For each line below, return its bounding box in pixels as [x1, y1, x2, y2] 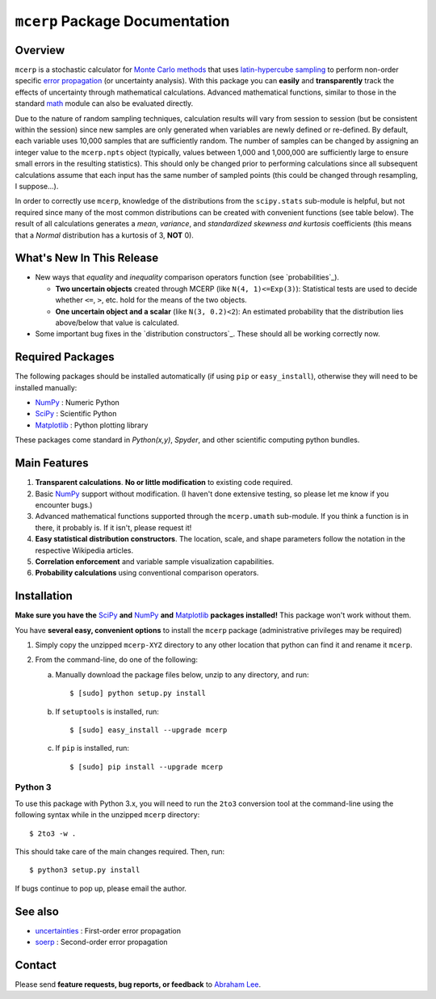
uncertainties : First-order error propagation [35, 925, 182, 935]
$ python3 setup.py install [29, 866, 140, 875]
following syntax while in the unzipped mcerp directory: [15, 810, 200, 820]
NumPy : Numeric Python [35, 398, 120, 407]
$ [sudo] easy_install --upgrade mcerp [69, 725, 228, 735]
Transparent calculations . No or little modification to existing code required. [35, 478, 293, 487]
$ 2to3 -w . [29, 828, 77, 838]
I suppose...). [15, 181, 59, 191]
